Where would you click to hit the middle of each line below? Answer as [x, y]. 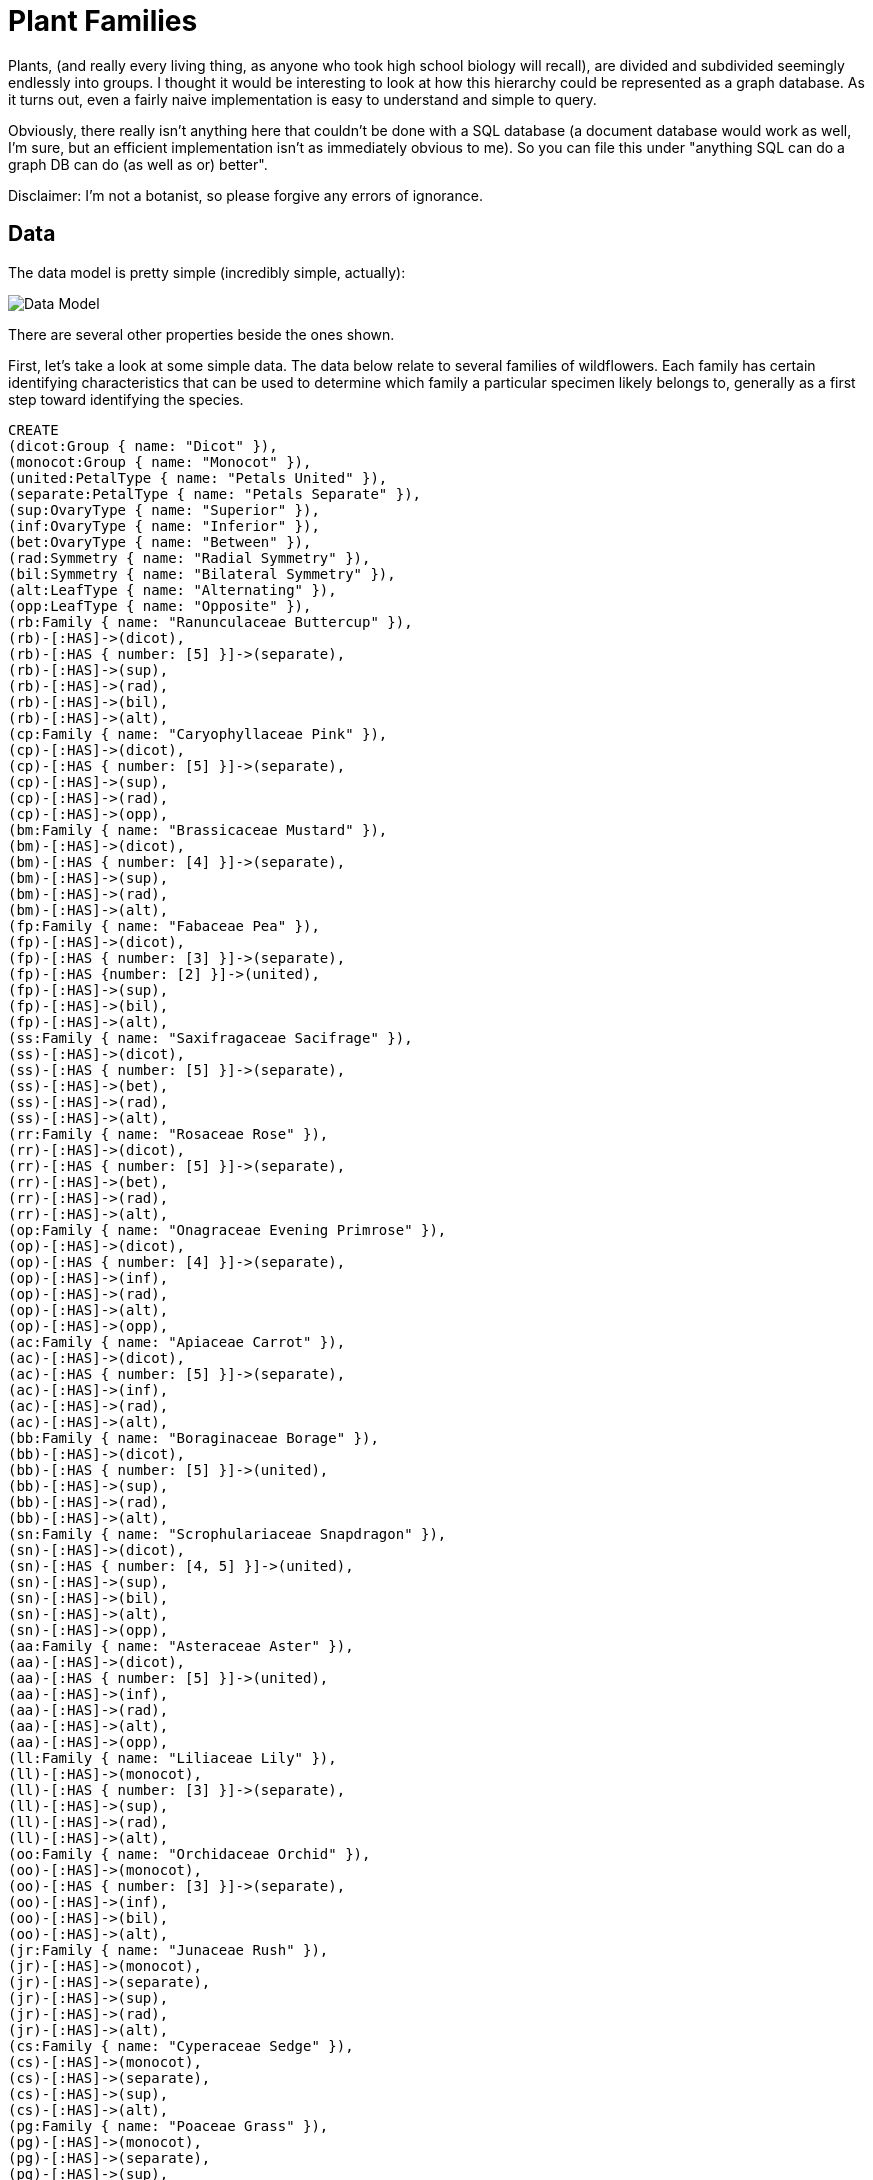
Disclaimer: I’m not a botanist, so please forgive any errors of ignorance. [245, 195]
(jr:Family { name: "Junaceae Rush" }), [168, 1949]
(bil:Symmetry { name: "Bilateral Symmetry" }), [202, 573]
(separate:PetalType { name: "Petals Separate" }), [215, 493]
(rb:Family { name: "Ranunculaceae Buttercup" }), [210, 621]
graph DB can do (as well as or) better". [138, 164]
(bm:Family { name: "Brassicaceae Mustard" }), [198, 829]
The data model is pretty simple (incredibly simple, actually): [207, 272]
